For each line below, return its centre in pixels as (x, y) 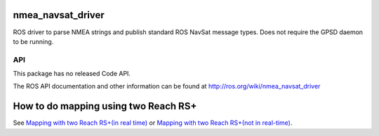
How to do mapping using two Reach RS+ (105, 106)
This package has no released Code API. (72, 74)
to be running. (33, 41)
